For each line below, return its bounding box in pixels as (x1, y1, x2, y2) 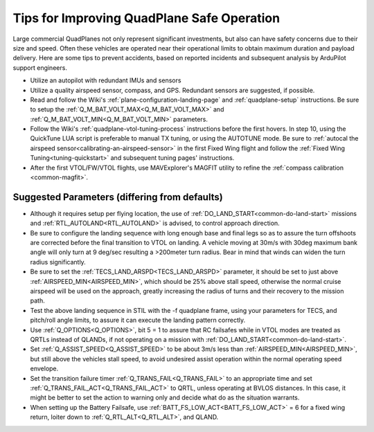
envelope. (30, 364, 59, 373)
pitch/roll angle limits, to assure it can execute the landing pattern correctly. (30, 316, 246, 325)
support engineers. (12, 63, 67, 72)
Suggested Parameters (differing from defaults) (12, 191, 223, 203)
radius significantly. (30, 258, 86, 266)
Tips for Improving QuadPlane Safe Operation (12, 10, 280, 26)
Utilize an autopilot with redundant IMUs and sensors (30, 76, 181, 84)
